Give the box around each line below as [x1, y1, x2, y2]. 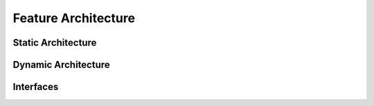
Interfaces [12, 81, 59, 93]
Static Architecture [12, 37, 97, 48]
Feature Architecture [12, 10, 135, 26]
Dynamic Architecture [12, 59, 110, 71]
